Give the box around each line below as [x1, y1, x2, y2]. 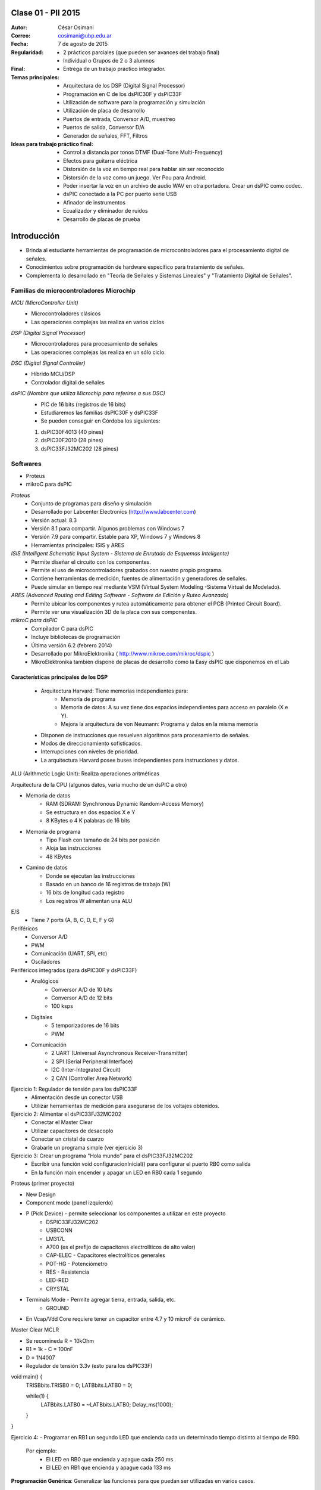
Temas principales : [11, 73, 59, 80]
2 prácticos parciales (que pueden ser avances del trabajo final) [63, 48, 220, 56]
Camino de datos [26, 864, 68, 871]
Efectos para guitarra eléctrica [63, 157, 138, 164]
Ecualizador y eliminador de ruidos [63, 207, 148, 215]
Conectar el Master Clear [31, 1119, 93, 1126]
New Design [26, 1191, 56, 1198]
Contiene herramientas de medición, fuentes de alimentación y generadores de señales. [31, 575, 247, 582]
